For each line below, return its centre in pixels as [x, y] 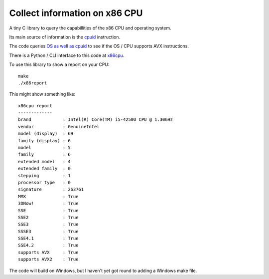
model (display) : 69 [46, 134]
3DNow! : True [48, 204]
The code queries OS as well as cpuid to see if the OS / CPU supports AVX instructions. [99, 46]
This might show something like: [42, 94]
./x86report [33, 83]
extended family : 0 [44, 169]
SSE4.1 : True [48, 239]
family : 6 [44, 154]
